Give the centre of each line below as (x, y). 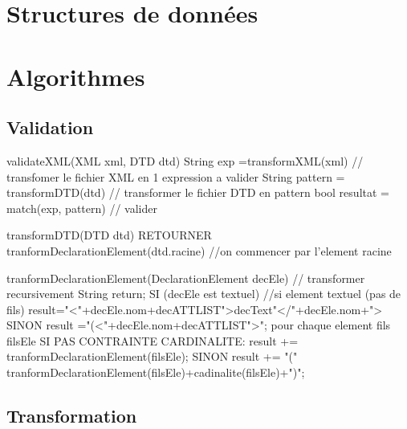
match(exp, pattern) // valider (82, 208)
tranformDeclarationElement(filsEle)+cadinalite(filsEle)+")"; (156, 372)
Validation (50, 127)
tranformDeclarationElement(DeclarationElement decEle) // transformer (186, 278)
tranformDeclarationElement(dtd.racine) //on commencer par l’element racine (199, 250)
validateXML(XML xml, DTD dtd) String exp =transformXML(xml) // (185, 160)
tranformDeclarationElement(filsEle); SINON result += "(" (152, 356)
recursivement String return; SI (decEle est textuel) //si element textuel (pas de (204, 294)
